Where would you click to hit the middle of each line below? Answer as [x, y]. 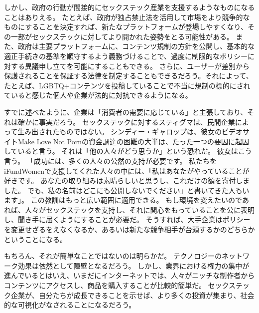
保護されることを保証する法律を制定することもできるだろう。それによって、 [129, 76]
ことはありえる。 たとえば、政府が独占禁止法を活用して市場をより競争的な [127, 17]
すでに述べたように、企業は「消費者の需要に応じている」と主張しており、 [126, 112]
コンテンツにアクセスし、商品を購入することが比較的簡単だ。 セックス [120, 285]
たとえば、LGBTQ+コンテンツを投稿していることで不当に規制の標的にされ [127, 85]
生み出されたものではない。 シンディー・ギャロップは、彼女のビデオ [130, 132]
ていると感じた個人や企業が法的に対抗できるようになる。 [98, 95]
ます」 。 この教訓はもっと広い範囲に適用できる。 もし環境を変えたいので [123, 200]
